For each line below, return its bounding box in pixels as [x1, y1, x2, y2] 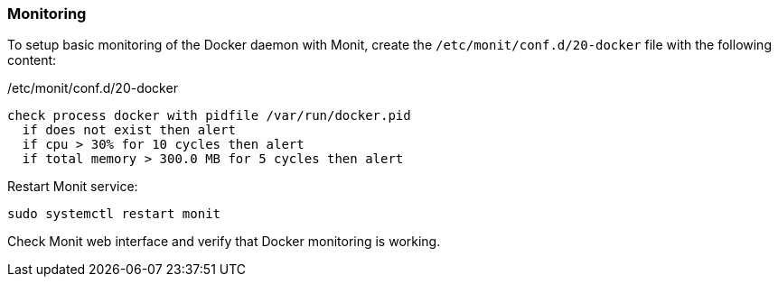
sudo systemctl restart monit [7, 206, 221, 222]
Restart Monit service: [7, 179, 138, 195]
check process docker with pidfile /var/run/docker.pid [7, 108, 411, 124]
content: [7, 52, 57, 69]
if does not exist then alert [22, 123, 236, 138]
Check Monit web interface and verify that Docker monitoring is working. [7, 234, 441, 250]
